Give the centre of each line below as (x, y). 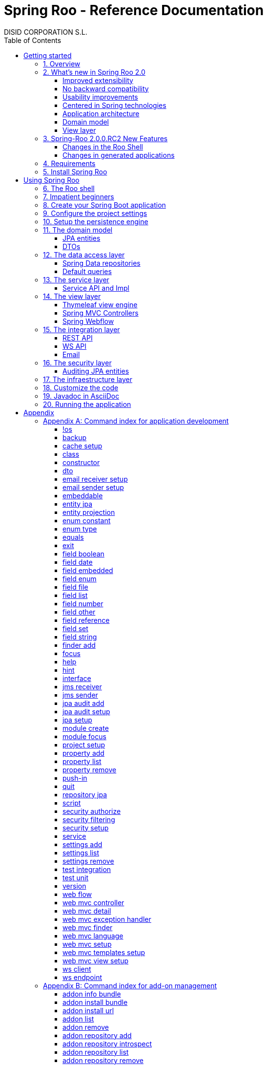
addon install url (88, 1010)
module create (86, 728)
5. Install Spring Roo (75, 171)
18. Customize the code (81, 387)
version (74, 886)
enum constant (87, 520)
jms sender (80, 695)
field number (83, 603)
